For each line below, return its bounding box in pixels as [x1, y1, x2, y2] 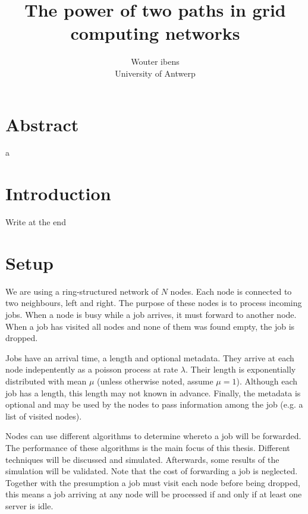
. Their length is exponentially [186, 363, 296, 376]
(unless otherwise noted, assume [97, 375, 213, 387]
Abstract [5, 112, 79, 136]
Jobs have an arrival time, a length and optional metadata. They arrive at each [5, 351, 294, 364]
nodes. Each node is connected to [170, 285, 292, 297]
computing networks [70, 21, 240, 45]
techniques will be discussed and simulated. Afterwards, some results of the [5, 453, 279, 465]
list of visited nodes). [5, 409, 82, 422]
